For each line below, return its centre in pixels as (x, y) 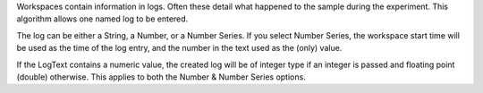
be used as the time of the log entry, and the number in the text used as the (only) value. (179, 48)
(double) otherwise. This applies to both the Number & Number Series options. (161, 77)
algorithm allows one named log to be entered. (102, 19)
